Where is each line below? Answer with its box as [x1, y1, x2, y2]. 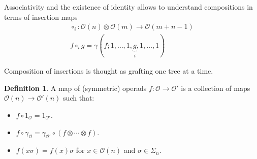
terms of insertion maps [4, 11, 78, 22]
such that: [63, 92, 94, 103]
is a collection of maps [181, 82, 250, 93]
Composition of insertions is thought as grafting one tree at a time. [4, 66, 213, 76]
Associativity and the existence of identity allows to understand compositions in [4, 2, 253, 12]
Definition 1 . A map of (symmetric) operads [4, 82, 147, 93]
